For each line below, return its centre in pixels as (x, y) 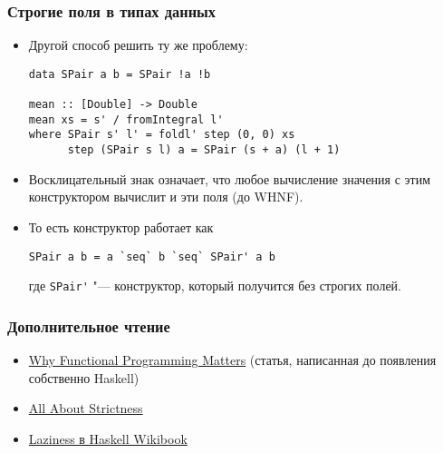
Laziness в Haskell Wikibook (108, 438)
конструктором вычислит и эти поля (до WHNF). (166, 197)
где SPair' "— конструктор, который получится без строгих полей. (215, 286)
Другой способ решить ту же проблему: (138, 45)
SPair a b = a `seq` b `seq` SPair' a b (152, 256)
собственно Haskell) (84, 377)
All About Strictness (86, 408)
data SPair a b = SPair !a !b (120, 74)
